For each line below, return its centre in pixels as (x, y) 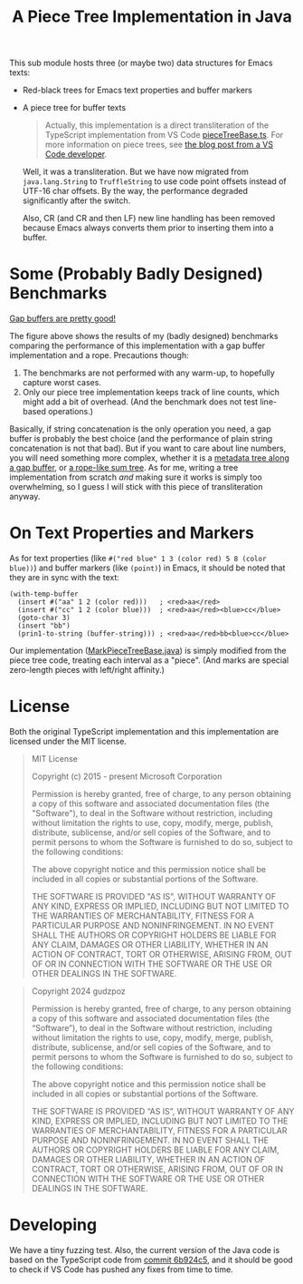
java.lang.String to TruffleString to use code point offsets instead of (154, 181)
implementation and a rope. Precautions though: (99, 355)
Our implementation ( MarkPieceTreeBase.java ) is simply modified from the (148, 651)
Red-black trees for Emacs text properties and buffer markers (137, 90)
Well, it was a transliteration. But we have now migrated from (135, 172)
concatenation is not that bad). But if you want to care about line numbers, (148, 448)
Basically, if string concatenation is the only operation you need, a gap (140, 429)
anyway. (25, 497)
